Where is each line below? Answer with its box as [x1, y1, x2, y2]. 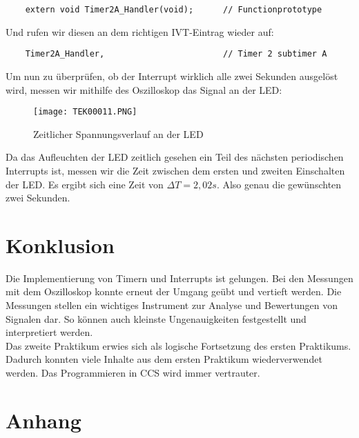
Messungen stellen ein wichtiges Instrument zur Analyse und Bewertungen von [6, 298, 338, 312]
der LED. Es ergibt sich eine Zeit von [6, 177, 164, 191]
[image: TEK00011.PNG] [33, 107, 137, 117]
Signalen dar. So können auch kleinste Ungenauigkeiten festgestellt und [6, 311, 307, 326]
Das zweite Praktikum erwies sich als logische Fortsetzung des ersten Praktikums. [6, 338, 351, 352]
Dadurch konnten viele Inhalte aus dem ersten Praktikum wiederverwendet [6, 352, 322, 366]
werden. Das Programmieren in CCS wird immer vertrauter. [6, 366, 260, 379]
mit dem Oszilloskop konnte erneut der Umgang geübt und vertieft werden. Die [6, 284, 342, 299]
